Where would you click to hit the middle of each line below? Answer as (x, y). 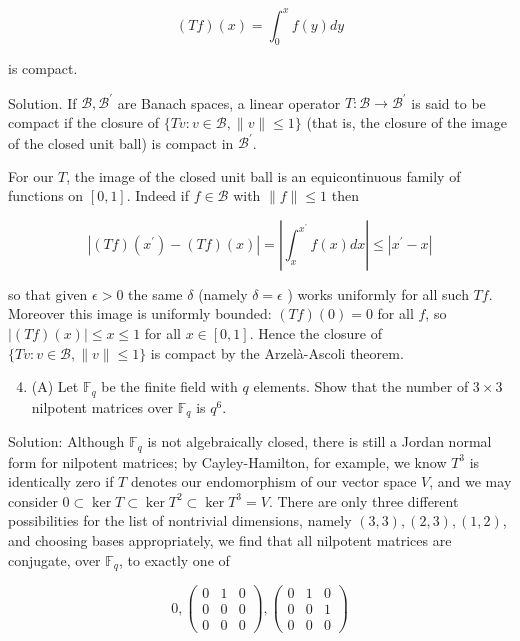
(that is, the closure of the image (406, 121)
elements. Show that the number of (361, 386)
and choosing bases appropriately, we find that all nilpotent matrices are (230, 539)
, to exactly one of (174, 559)
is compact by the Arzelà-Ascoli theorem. (277, 352)
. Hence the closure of (315, 333)
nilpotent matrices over (102, 406)
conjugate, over (54, 559)
